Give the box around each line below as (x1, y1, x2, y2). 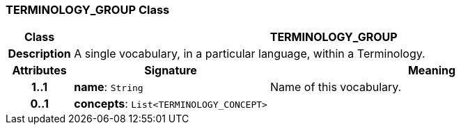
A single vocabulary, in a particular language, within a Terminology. (74, 47, 425, 61)
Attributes (12, 63, 67, 78)
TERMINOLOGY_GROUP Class (6, 3, 170, 17)
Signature (144, 63, 197, 78)
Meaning (407, 63, 456, 78)
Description (8, 47, 71, 61)
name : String (74, 80, 143, 95)
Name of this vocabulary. (269, 80, 402, 95)
